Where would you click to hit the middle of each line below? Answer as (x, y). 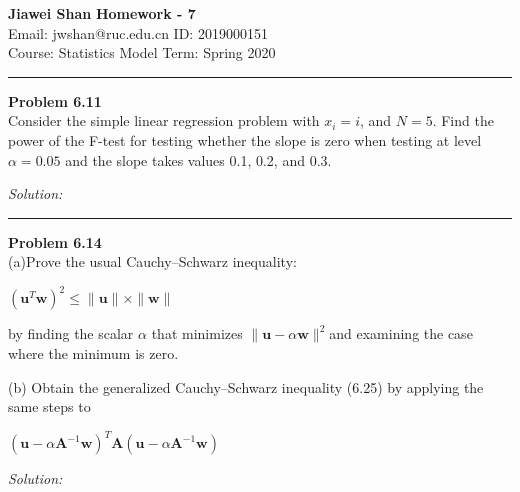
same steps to (49, 406)
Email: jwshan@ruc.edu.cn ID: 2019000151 (138, 32)
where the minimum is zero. (93, 353)
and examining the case (401, 333)
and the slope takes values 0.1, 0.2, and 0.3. (198, 159)
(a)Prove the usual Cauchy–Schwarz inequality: (152, 261)
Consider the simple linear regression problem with (164, 120)
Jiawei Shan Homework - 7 (102, 13)
